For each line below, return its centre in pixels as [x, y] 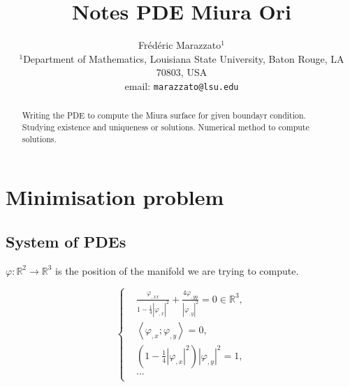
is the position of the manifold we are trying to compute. [177, 270]
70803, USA [182, 72]
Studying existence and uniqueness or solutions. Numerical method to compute [166, 127]
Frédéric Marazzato [180, 45]
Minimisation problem [115, 197]
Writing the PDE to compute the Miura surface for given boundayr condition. [164, 115]
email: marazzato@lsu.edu [182, 85]
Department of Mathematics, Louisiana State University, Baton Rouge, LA [184, 58]
